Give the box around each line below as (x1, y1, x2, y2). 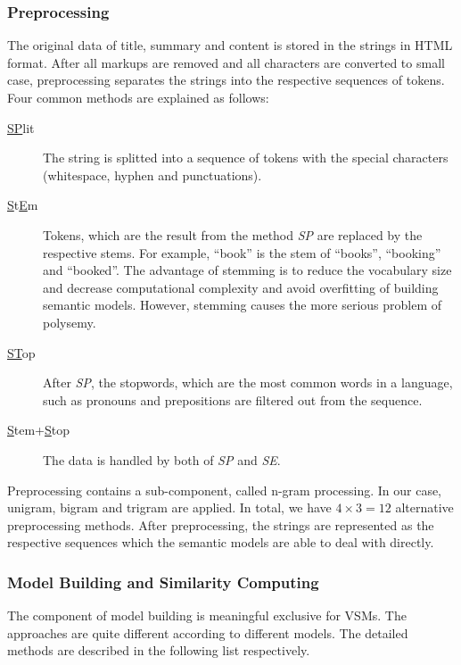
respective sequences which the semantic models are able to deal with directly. (7, 533, 434, 552)
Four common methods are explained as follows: (7, 88, 269, 106)
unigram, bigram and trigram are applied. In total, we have (7, 498, 332, 517)
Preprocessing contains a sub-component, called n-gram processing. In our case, (7, 480, 442, 499)
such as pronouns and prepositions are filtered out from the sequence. (43, 390, 423, 409)
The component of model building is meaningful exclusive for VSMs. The (7, 606, 407, 625)
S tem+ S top (7, 420, 70, 439)
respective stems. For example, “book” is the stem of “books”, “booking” (43, 243, 441, 262)
